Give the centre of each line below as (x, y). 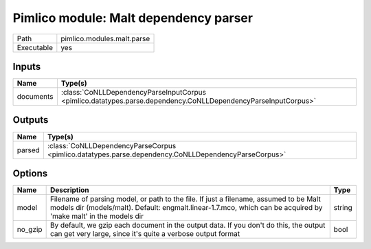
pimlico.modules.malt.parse (105, 38)
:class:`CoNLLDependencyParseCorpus (112, 145)
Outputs (31, 120)
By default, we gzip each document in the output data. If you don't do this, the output (188, 225)
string (343, 208)
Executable (35, 47)
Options (30, 174)
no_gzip (30, 230)
